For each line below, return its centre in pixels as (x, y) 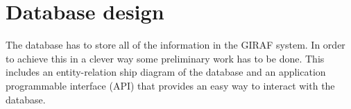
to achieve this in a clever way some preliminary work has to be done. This (165, 58)
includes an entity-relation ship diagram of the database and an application (166, 72)
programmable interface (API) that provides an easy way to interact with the (170, 85)
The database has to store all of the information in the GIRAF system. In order (175, 45)
